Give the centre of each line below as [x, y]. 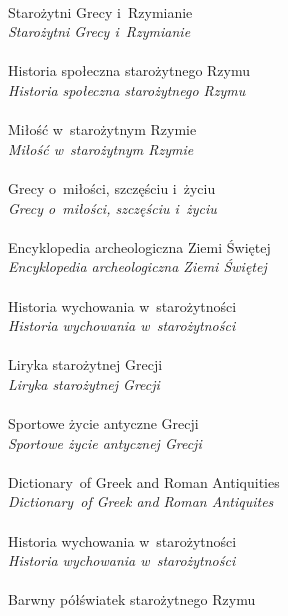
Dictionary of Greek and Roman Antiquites [141, 501]
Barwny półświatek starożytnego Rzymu [132, 599]
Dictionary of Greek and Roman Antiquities [144, 481]
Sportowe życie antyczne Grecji [103, 423]
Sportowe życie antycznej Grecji [105, 442]
